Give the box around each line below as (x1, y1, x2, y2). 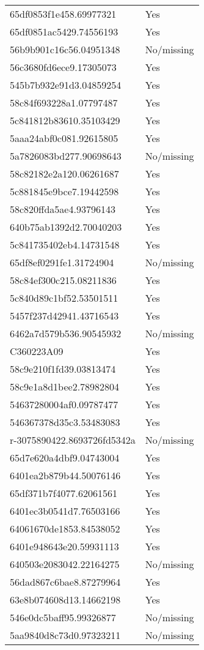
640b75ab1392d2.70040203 (10, 220, 122, 234)
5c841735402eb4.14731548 (10, 237, 120, 252)
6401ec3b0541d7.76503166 (10, 504, 120, 518)
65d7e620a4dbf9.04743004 (10, 450, 120, 465)
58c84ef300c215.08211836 (10, 273, 117, 287)
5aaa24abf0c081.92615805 (10, 131, 118, 145)
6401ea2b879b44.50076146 (10, 468, 121, 482)
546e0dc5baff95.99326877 (10, 610, 116, 624)
